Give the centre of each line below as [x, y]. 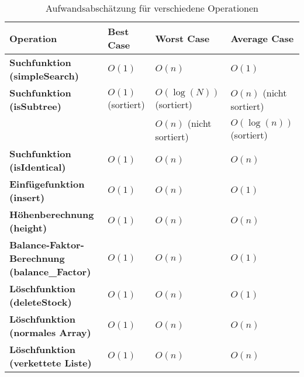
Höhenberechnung [52, 214]
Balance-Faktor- [47, 245]
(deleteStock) [41, 302]
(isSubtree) [35, 106]
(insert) [27, 197]
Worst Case [182, 38]
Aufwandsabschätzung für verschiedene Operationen [152, 8]
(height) [28, 228]
